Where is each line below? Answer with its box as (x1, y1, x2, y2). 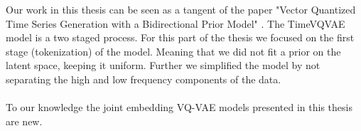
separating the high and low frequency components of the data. (6, 71, 281, 86)
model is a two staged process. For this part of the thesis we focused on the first (6, 30, 355, 45)
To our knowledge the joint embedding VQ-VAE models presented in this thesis (6, 100, 352, 115)
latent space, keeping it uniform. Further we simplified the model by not (6, 58, 320, 73)
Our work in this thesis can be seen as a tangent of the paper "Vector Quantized (6, 2, 356, 16)
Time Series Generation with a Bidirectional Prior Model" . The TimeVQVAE (6, 16, 345, 31)
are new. (6, 113, 43, 128)
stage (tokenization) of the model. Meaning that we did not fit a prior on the (6, 43, 341, 58)
